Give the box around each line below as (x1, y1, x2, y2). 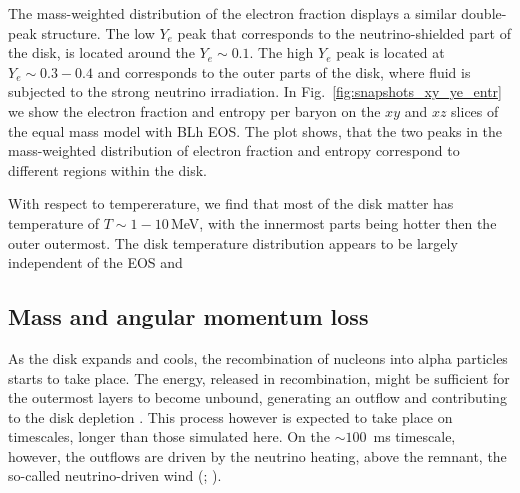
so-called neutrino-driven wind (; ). (8, 465, 222, 486)
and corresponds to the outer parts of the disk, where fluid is (97, 61, 471, 82)
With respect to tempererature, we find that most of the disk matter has (8, 193, 454, 214)
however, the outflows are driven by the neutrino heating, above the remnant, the (8, 445, 507, 466)
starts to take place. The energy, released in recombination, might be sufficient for (8, 367, 510, 388)
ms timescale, (373, 426, 456, 447)
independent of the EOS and (8, 252, 183, 273)
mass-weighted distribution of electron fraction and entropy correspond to (8, 140, 460, 161)
